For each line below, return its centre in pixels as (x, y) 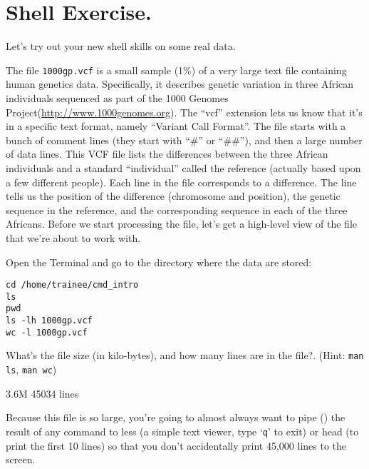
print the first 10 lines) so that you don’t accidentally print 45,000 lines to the (176, 445)
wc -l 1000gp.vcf (47, 332)
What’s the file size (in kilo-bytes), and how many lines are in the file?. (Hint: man (185, 355)
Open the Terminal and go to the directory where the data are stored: (159, 262)
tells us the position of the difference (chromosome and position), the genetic (173, 196)
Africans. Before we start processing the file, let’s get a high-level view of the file (182, 224)
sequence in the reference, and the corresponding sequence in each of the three (177, 210)
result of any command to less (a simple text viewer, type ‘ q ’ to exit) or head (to (182, 431)
